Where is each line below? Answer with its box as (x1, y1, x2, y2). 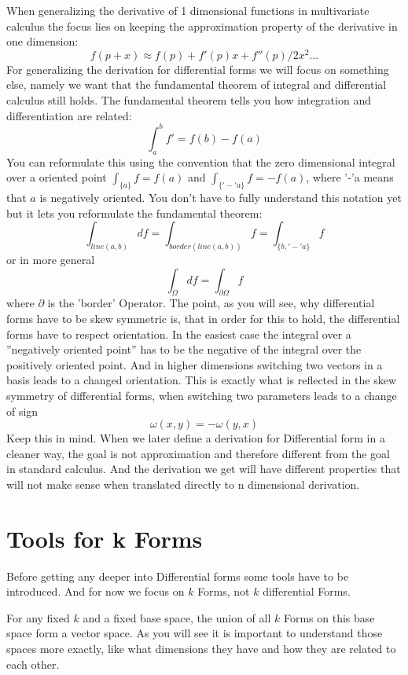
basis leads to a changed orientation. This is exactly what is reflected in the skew (6, 372, 397, 388)
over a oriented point (6, 169, 107, 185)
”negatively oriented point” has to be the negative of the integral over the (6, 341, 362, 358)
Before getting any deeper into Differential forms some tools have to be (6, 567, 349, 584)
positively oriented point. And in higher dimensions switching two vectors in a (6, 356, 383, 372)
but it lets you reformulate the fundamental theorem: (6, 204, 263, 221)
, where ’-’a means (306, 169, 394, 185)
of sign (6, 402, 39, 419)
